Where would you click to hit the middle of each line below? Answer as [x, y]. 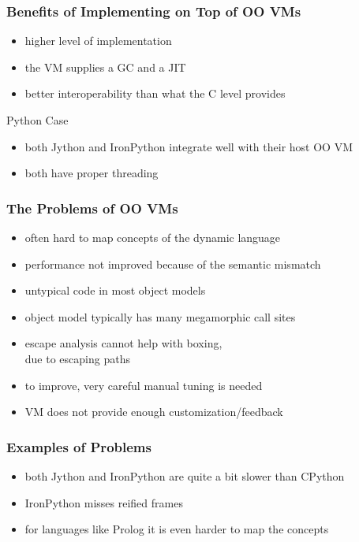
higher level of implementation [98, 41]
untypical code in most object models [115, 290]
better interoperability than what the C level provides [155, 93]
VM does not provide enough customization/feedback [154, 412]
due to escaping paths [77, 358]
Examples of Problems [79, 446]
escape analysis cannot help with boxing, [123, 343]
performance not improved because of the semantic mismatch [173, 264]
